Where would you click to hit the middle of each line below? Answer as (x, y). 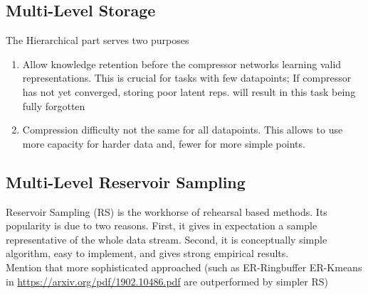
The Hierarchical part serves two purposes (98, 40)
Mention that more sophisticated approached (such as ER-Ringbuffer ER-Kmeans (184, 267)
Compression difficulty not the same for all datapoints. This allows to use (183, 130)
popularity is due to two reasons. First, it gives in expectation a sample (162, 225)
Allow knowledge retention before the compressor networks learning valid (182, 64)
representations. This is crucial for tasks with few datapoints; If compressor (187, 78)
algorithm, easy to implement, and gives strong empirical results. (147, 253)
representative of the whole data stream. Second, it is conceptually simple (167, 239)
